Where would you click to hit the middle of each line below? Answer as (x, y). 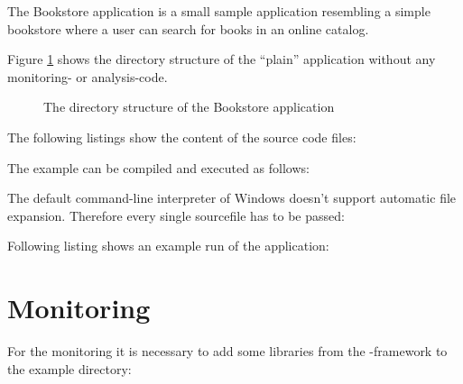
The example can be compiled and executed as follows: (158, 167)
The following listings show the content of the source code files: (182, 137)
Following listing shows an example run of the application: (168, 246)
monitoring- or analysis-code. (88, 76)
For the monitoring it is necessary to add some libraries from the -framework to (227, 351)
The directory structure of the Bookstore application (189, 107)
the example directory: (69, 368)
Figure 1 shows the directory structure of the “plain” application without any (222, 59)
